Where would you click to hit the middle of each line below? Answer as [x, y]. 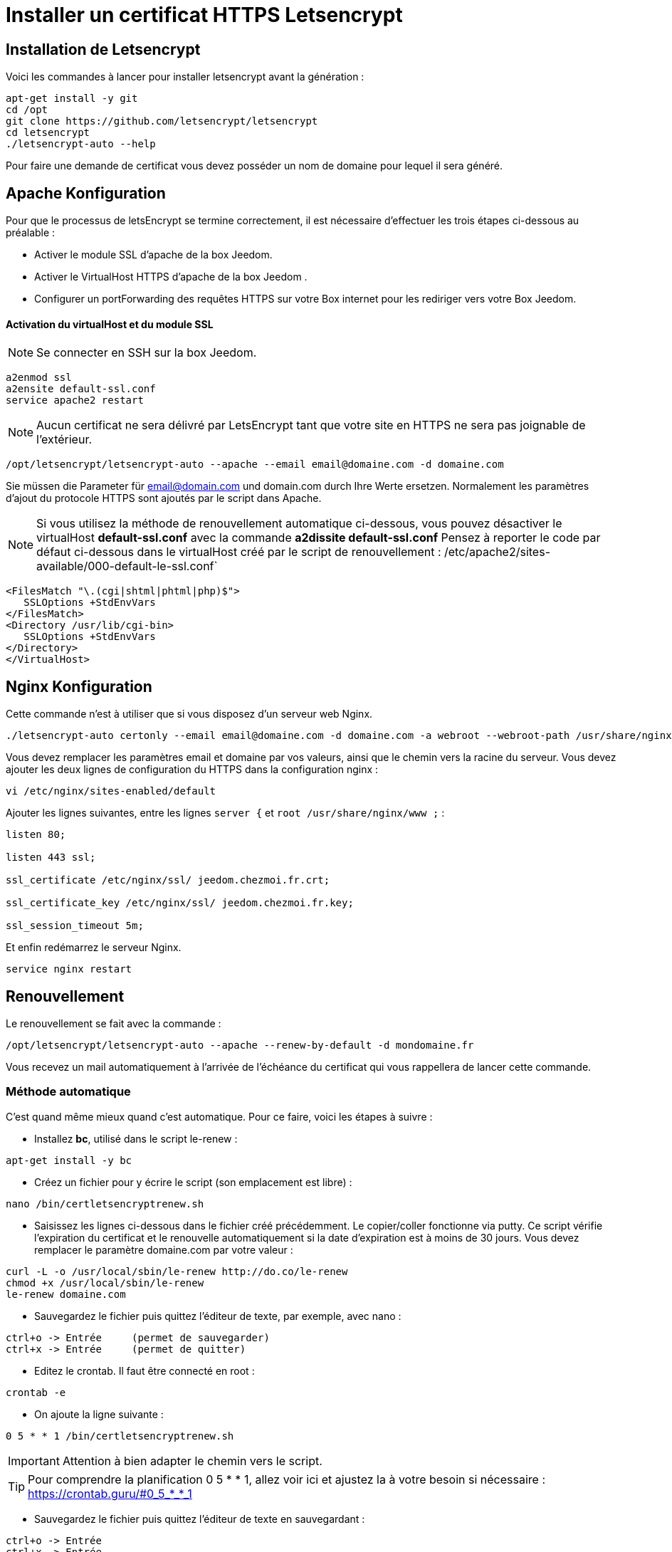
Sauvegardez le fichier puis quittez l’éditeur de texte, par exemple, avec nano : [218, 1316]
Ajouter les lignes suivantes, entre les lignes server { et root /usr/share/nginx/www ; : [225, 813]
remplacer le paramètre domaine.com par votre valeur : [164, 1249]
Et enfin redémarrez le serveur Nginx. [94, 948]
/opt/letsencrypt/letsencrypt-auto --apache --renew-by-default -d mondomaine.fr [240, 1045]
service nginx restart [69, 969]
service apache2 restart [75, 400]
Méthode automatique [68, 1092]
